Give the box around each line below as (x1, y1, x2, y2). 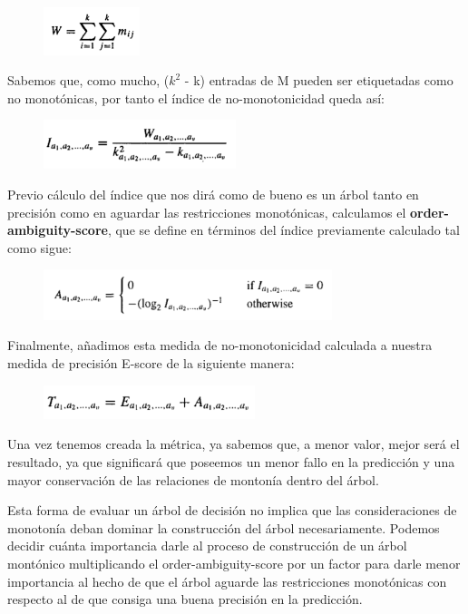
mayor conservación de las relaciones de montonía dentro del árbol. (7, 470, 379, 489)
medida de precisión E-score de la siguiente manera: (7, 353, 295, 372)
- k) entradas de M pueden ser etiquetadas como (184, 71, 453, 90)
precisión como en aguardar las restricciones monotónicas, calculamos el (7, 202, 406, 221)
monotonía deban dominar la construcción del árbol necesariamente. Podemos (7, 518, 440, 537)
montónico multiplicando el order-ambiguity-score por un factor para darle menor (7, 554, 461, 573)
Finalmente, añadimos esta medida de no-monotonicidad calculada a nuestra (7, 336, 433, 355)
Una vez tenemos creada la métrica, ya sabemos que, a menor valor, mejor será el (7, 434, 460, 453)
